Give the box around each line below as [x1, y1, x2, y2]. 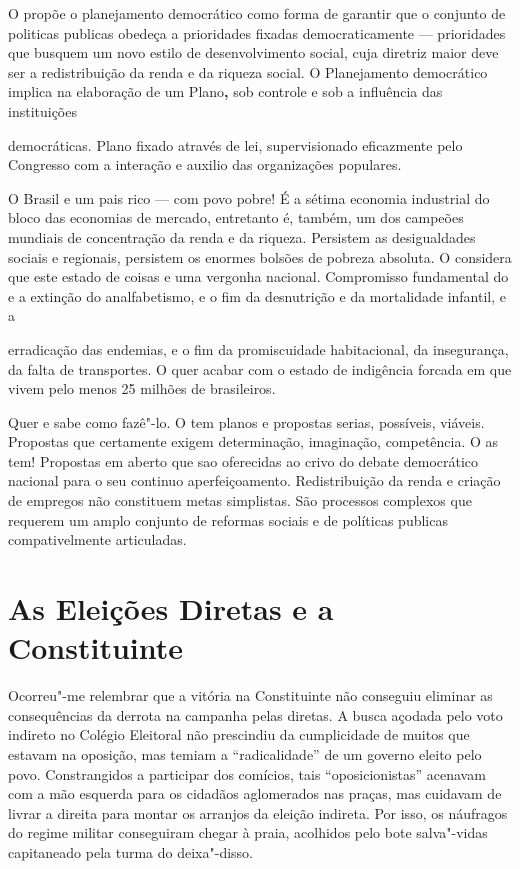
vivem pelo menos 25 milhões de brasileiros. [8, 378, 276, 399]
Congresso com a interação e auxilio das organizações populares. [8, 154, 402, 175]
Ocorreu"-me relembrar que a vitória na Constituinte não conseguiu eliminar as [8, 685, 493, 706]
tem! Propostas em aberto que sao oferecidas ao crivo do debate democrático [8, 450, 479, 471]
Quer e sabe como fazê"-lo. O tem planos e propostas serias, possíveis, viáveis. [8, 411, 485, 432]
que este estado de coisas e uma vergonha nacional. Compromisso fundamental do [8, 266, 509, 287]
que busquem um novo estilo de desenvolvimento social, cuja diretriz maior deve [8, 42, 499, 63]
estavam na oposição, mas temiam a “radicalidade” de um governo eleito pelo [8, 743, 482, 764]
